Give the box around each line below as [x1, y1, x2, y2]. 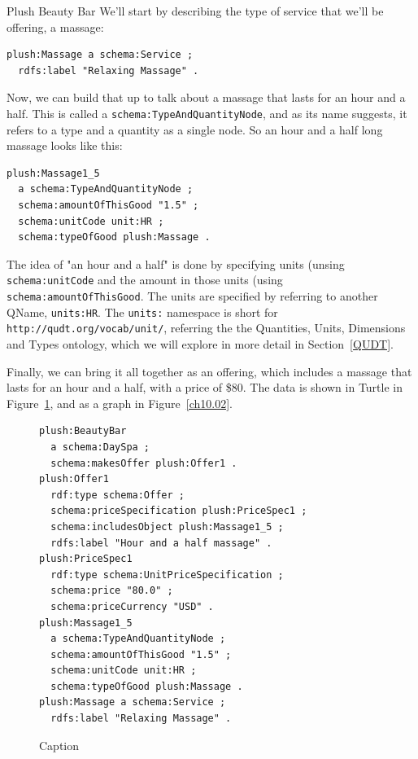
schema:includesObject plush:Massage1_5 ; [50, 520, 284, 533]
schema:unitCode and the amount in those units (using [7, 271, 283, 288]
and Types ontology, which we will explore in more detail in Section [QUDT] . [7, 336, 394, 352]
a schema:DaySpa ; [50, 441, 150, 453]
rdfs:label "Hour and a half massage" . [50, 537, 272, 549]
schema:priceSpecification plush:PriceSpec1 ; [50, 505, 307, 517]
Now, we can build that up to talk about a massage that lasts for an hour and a [7, 89, 406, 106]
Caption [39, 736, 80, 753]
